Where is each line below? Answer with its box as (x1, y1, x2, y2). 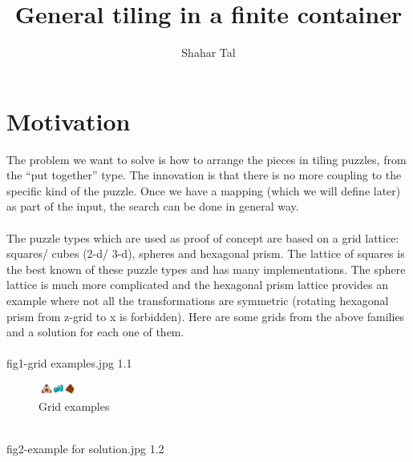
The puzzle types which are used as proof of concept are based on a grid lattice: (6, 229, 399, 246)
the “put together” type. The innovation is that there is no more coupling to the (6, 167, 402, 183)
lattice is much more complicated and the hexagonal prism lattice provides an (6, 276, 388, 293)
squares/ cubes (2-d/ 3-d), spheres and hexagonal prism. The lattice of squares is (6, 245, 405, 262)
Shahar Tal (181, 44, 236, 61)
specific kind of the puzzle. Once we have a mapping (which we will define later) (6, 182, 401, 199)
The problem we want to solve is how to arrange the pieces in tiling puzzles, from (6, 151, 407, 167)
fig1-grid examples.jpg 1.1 (6, 355, 132, 372)
